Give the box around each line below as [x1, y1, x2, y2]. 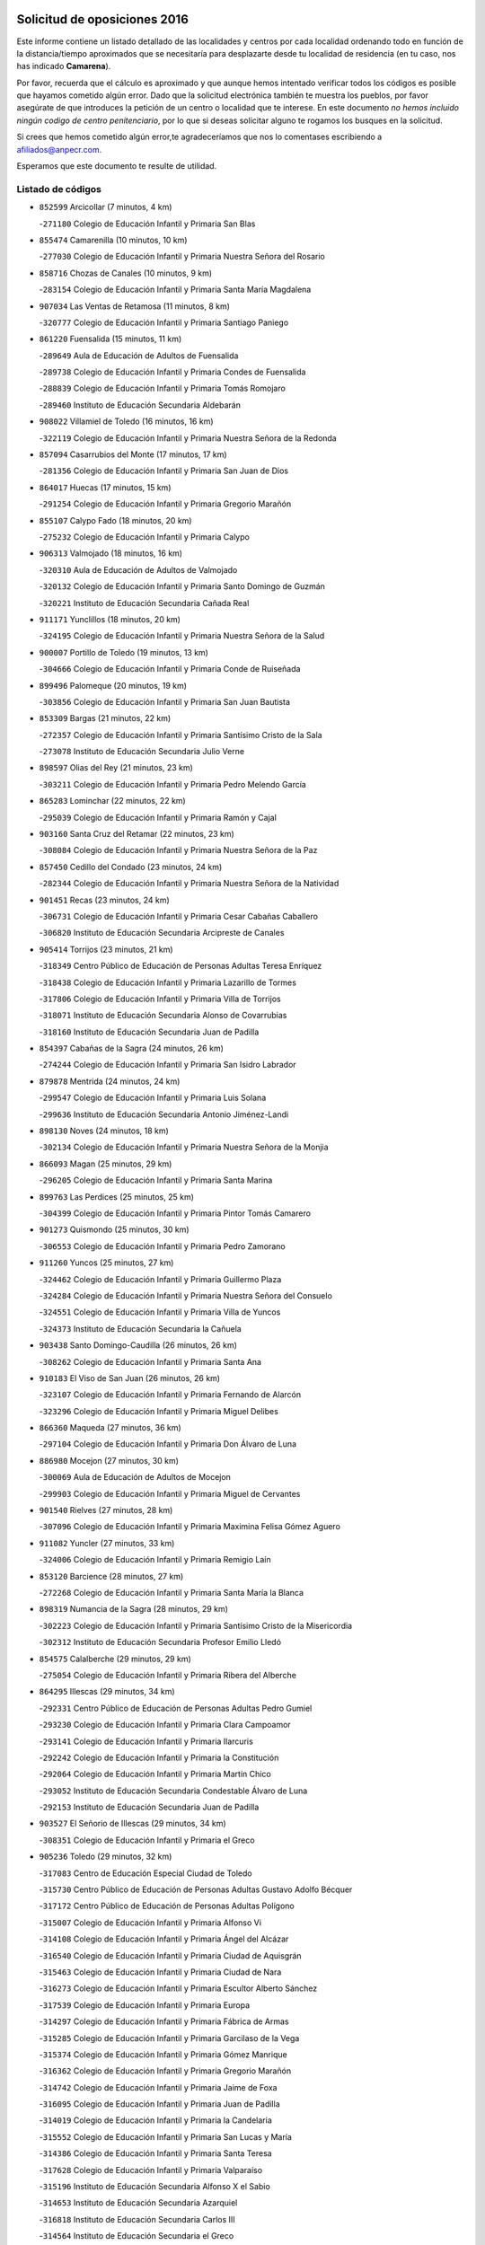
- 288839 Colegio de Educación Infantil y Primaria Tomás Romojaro [39, 383, 287, 394]
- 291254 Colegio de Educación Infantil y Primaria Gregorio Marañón [39, 498, 292, 509]
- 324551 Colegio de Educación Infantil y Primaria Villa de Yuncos [39, 1307, 281, 1317]
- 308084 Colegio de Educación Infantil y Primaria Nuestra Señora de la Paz [39, 845, 318, 856]
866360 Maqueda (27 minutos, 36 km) [39, 1422, 181, 1433]
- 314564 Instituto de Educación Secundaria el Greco [39, 2231, 234, 2241]
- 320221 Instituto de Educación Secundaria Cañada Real [39, 597, 250, 608]
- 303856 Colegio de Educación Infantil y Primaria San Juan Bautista [39, 696, 291, 707]
